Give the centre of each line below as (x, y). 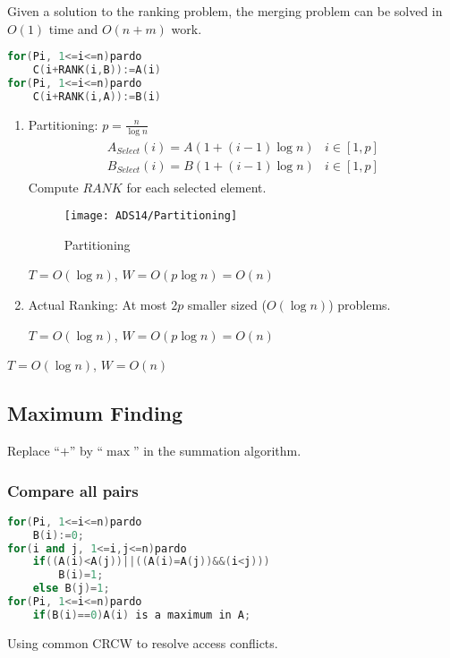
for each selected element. (196, 187)
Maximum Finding (95, 413)
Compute (53, 187)
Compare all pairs (73, 490)
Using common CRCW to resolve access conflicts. (143, 642)
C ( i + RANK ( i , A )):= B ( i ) (97, 96)
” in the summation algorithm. (217, 451)
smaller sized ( (227, 305)
